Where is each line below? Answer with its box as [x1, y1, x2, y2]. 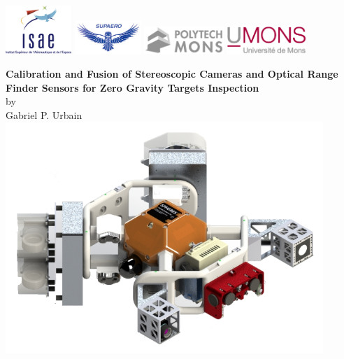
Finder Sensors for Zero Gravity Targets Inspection [6, 80, 259, 94]
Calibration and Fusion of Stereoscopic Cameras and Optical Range [6, 66, 338, 80]
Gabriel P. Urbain [6, 107, 83, 122]
